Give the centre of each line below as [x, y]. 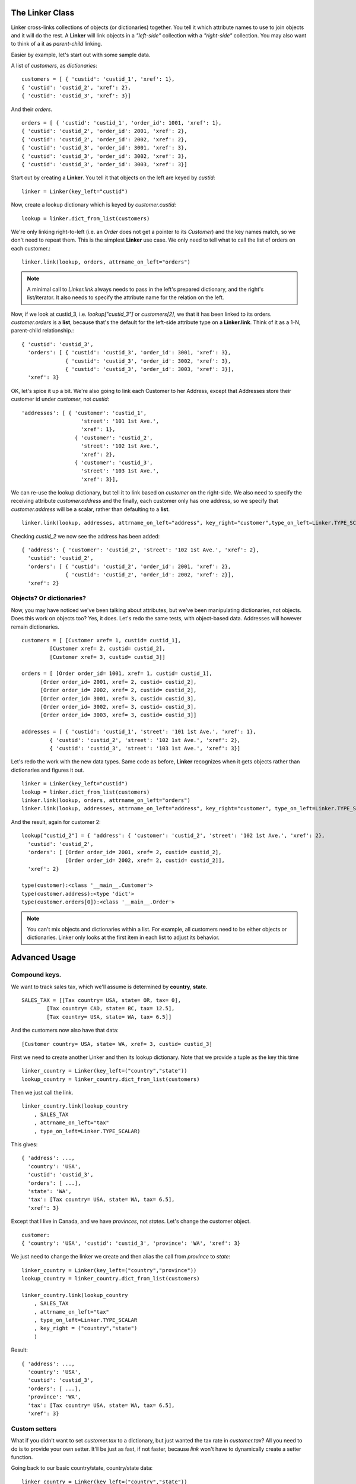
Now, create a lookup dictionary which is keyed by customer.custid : [93, 205]
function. [22, 1457]
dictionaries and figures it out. [47, 770]
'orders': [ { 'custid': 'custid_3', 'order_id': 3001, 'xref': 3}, [129, 353]
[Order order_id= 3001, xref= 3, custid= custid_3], [118, 698]
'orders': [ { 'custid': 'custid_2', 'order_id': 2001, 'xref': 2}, [129, 566]
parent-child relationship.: [42, 331]
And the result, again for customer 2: [56, 822]
